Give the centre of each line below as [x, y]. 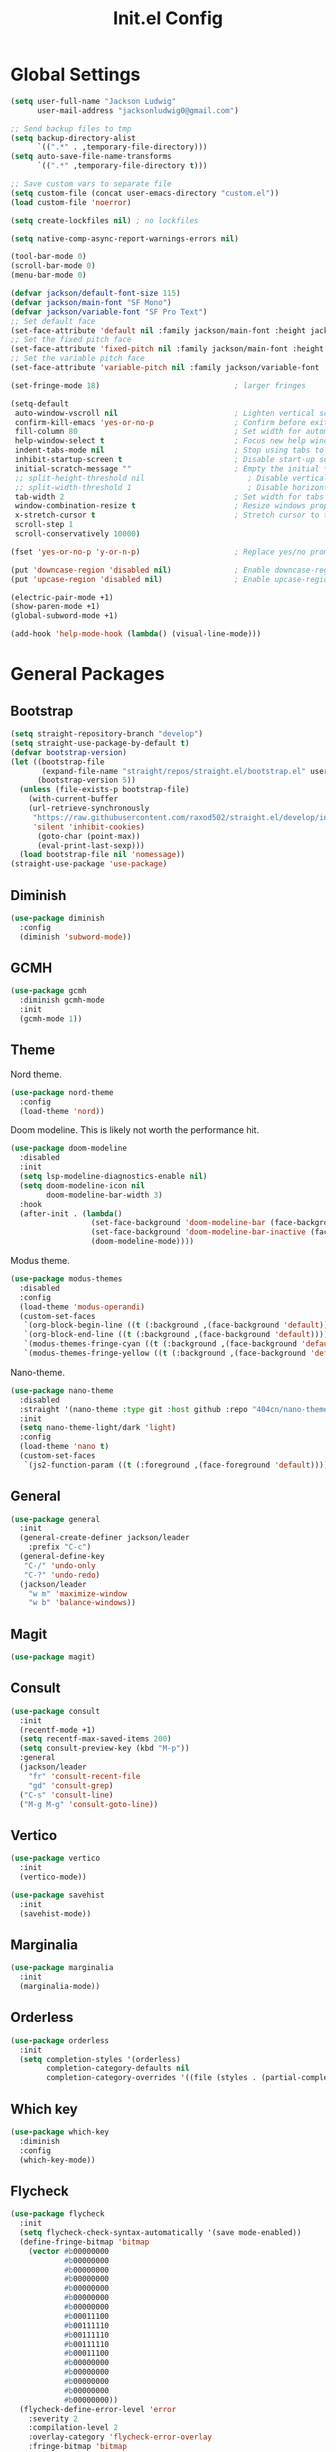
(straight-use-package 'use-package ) [89, 864]
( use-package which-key [60, 2132]
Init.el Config [168, 18]
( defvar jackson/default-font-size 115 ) [96, 293]
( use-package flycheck [57, 2214]
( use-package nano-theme [62, 1390]
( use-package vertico [55, 1858]
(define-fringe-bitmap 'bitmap [84, 2242]
